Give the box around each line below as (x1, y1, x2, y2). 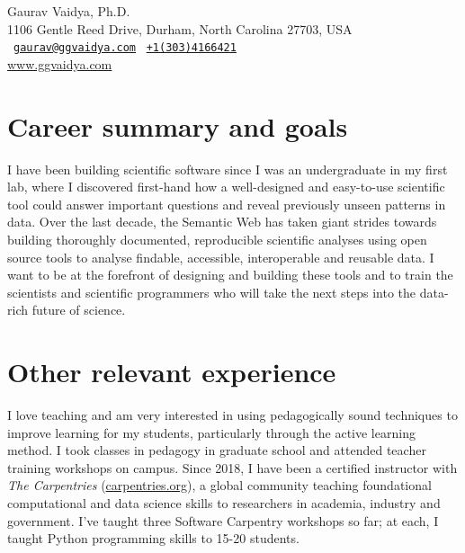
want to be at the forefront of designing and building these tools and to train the (7, 265, 453, 284)
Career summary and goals (7, 107, 348, 144)
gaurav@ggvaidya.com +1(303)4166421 (13, 41, 237, 55)
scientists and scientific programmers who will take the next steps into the (7, 282, 416, 301)
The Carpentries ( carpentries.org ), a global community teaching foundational (7, 476, 432, 495)
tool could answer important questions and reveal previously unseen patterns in (7, 194, 446, 213)
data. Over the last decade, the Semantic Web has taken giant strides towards (7, 212, 437, 231)
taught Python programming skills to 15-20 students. (7, 529, 300, 548)
